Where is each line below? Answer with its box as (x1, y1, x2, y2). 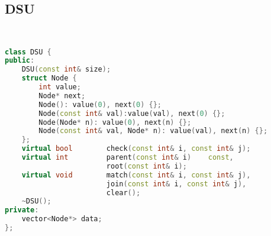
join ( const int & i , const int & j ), (106, 179, 247, 188)
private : (5, 206, 39, 215)
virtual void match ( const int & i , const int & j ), (21, 170, 251, 179)
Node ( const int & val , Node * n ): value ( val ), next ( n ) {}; (38, 127, 268, 135)
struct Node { (21, 74, 77, 83)
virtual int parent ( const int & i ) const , (21, 153, 234, 162)
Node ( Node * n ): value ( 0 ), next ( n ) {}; (38, 118, 192, 127)
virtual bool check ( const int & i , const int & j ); (21, 144, 251, 153)
